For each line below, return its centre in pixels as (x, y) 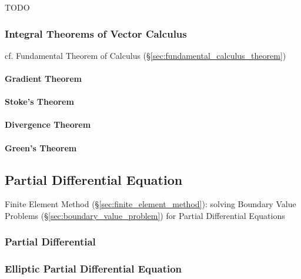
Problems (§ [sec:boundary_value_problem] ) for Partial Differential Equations (145, 215)
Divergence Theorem (48, 124)
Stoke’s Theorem (39, 102)
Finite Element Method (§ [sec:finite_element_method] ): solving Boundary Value (150, 204)
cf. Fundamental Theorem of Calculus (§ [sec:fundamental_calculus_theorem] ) (146, 55)
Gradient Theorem (44, 78)
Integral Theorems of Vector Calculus (96, 33)
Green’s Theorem (41, 147)
